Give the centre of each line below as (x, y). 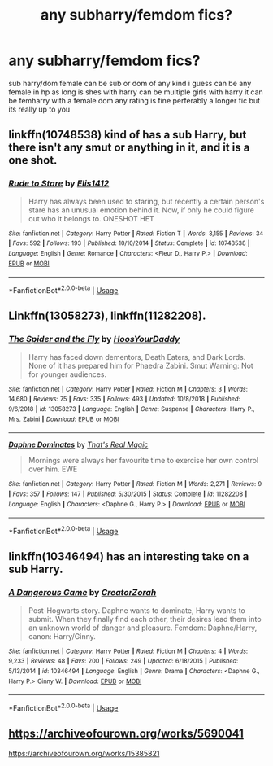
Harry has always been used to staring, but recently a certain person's (146, 201)
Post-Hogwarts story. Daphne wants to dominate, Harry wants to (136, 610)
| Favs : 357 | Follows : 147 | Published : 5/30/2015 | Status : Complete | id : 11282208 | (128, 494)
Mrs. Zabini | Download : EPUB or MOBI (64, 419)
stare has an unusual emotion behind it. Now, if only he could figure (141, 210)
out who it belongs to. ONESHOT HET (91, 218)
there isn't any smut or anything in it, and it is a (129, 148)
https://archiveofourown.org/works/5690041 (126, 734)
